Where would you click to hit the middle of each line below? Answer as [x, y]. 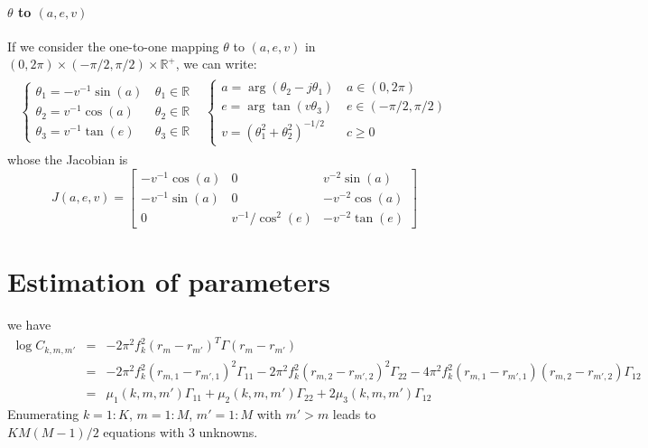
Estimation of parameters [169, 281]
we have [29, 325]
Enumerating [43, 414]
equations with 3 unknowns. [181, 431]
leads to [354, 414]
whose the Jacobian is [68, 159]
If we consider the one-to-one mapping [113, 46]
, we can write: [216, 64]
